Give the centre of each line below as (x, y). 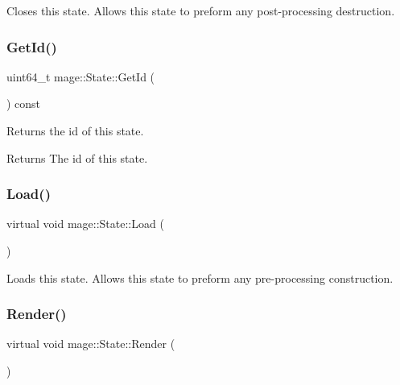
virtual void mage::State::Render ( (91, 344)
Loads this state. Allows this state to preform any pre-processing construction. (200, 277)
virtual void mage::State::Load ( (85, 224)
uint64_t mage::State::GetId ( (81, 76)
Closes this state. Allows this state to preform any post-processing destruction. (201, 10)
